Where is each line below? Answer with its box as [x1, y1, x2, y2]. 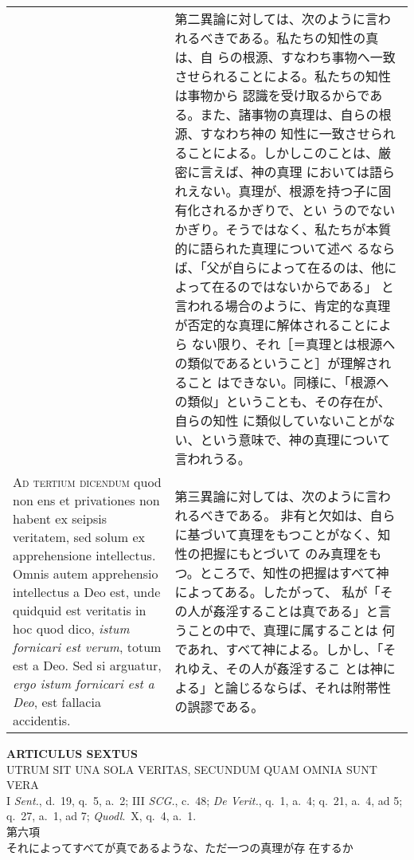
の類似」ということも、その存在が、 [174, 392, 391, 410]
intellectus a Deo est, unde [13, 583, 161, 601]
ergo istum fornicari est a [13, 674, 154, 693]
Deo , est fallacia [13, 693, 101, 711]
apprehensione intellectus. [13, 546, 156, 564]
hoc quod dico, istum [13, 619, 130, 638]
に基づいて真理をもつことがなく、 [174, 525, 378, 544]
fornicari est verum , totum [13, 638, 162, 656]
